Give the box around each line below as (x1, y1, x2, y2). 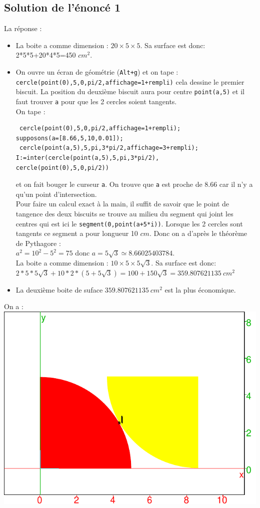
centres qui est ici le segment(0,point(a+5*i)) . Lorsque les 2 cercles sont (15, 218, 243, 228)
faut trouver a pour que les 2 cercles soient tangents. (15, 96, 177, 106)
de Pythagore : (15, 237, 61, 248)
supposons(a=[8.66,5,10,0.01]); (15, 134, 123, 142)
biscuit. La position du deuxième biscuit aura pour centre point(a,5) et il (15, 86, 244, 97)
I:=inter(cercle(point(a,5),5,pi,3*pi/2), (15, 154, 159, 161)
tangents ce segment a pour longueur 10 (15, 228, 138, 238)
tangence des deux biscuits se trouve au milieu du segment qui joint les (15, 208, 233, 219)
